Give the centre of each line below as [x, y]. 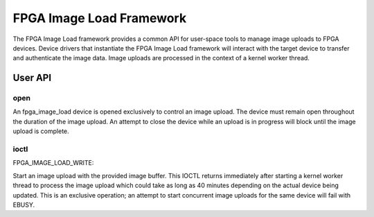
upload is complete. [41, 131]
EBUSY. [24, 205]
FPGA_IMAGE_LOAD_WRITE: [53, 163]
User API [32, 78]
